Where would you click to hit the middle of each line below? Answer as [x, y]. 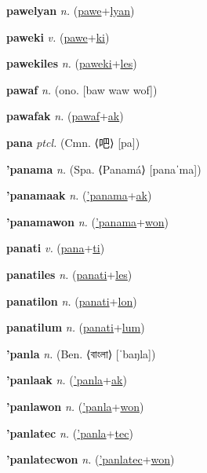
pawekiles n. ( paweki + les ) [72, 63]
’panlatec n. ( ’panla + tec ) [70, 433]
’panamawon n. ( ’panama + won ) [87, 221]
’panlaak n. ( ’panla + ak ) [67, 380]
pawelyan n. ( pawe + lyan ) [71, 10]
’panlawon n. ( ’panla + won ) [75, 406]
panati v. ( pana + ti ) [56, 248]
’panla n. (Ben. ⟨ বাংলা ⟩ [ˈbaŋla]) [81, 353]
